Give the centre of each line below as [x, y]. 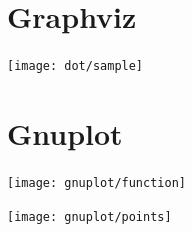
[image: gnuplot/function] [96, 182]
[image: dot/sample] [75, 66]
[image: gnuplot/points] [89, 216]
